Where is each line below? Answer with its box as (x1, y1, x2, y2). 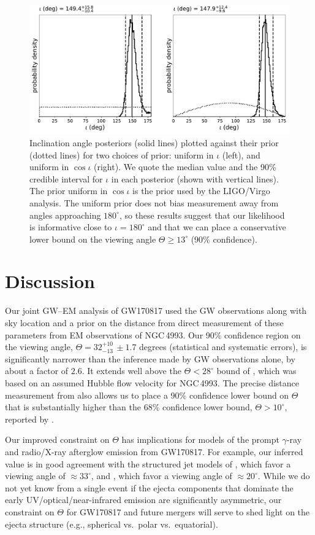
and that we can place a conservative (148, 221, 286, 233)
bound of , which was (216, 364, 297, 377)
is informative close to (29, 221, 112, 233)
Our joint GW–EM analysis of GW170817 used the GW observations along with (5, 304, 307, 317)
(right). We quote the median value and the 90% (94, 160, 276, 173)
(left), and (222, 148, 260, 161)
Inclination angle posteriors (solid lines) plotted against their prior (29, 136, 279, 149)
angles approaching (29, 208, 101, 221)
